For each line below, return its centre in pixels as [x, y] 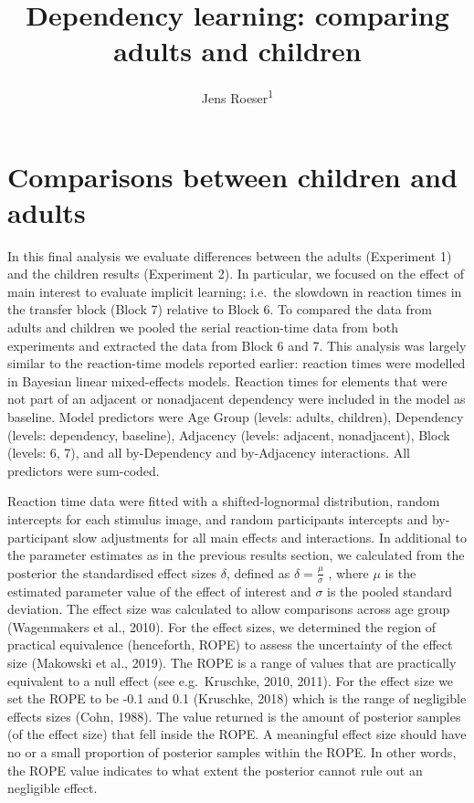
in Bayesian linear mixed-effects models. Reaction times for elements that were [227, 380]
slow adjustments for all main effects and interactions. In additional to [270, 537]
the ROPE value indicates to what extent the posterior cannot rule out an [215, 770]
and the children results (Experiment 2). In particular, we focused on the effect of [236, 274]
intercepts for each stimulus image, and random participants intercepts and [218, 519]
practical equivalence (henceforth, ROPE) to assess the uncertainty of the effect [230, 645]
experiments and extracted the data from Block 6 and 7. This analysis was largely [237, 345]
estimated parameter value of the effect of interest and [159, 591]
